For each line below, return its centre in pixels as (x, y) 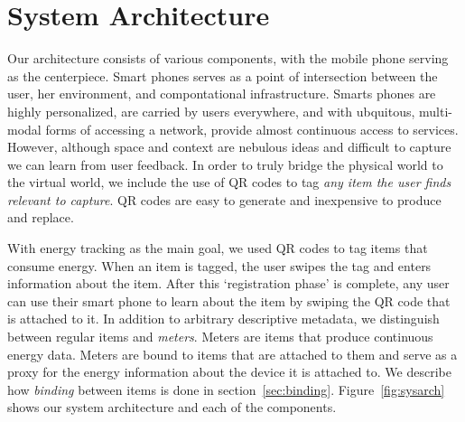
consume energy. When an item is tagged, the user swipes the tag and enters (219, 265)
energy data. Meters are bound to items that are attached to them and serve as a (232, 354)
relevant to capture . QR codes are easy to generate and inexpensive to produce (224, 199)
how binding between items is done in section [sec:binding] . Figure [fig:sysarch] (226, 389)
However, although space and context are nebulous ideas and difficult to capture (229, 147)
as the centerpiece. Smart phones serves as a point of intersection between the (223, 75)
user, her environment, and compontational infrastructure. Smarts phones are (222, 94)
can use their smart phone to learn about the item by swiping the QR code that (229, 300)
